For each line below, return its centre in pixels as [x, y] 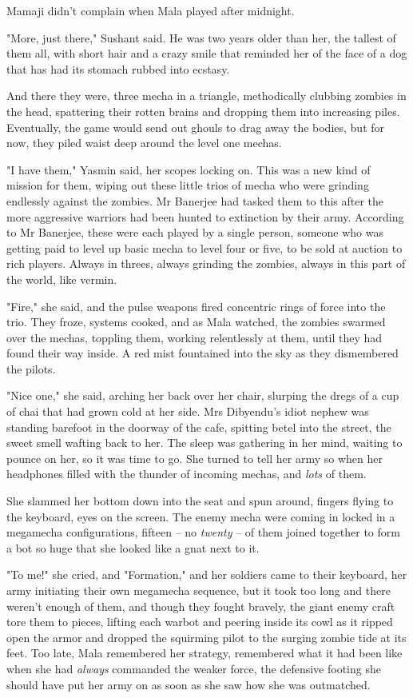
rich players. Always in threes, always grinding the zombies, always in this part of [206, 263]
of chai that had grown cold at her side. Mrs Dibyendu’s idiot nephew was [188, 411]
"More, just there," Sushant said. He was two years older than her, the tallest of [201, 37]
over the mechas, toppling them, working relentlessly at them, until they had [195, 337]
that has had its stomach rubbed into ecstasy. [118, 68]
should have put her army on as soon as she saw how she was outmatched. [189, 684]
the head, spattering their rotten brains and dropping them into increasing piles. [203, 111]
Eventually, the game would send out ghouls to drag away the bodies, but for [196, 127]
